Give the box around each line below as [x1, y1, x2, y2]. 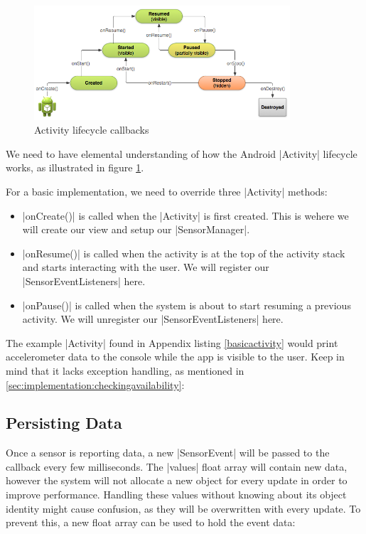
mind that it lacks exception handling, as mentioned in [6, 363, 244, 378]
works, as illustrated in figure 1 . [6, 160, 144, 175]
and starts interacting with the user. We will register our [22, 260, 269, 274]
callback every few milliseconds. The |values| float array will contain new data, [6, 459, 348, 474]
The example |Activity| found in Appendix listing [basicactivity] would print [6, 335, 338, 350]
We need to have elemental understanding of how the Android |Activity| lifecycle [6, 146, 357, 161]
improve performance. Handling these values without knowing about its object [6, 487, 347, 502]
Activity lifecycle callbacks [34, 122, 149, 137]
